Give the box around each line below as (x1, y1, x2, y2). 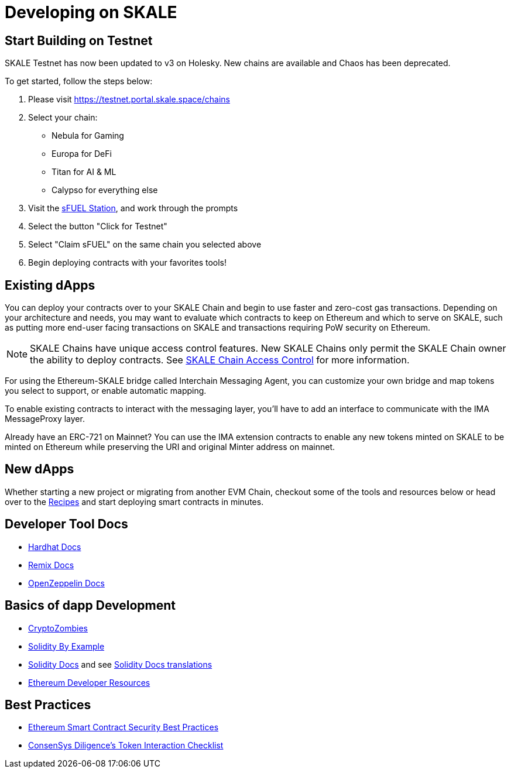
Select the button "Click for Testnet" (28, 221, 167, 232)
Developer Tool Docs (5, 517, 128, 532)
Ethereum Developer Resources (28, 677, 150, 688)
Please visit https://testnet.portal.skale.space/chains (28, 94, 230, 105)
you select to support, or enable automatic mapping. (5, 386, 207, 396)
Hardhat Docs (28, 541, 81, 552)
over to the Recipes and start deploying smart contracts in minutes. (5, 496, 264, 507)
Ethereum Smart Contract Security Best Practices (28, 722, 219, 733)
